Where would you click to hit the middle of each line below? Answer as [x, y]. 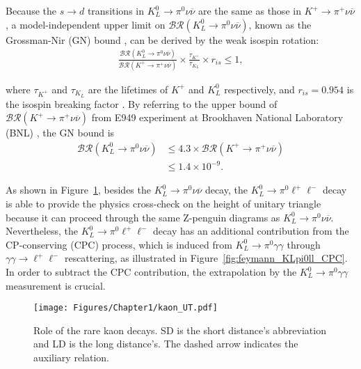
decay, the [226, 190]
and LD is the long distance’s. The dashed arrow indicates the [166, 344]
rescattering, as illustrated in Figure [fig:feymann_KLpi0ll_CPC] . [206, 258]
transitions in [115, 10]
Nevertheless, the [42, 231]
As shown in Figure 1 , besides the [78, 190]
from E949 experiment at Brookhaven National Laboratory [217, 117]
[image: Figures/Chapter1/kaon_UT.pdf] [126, 308]
